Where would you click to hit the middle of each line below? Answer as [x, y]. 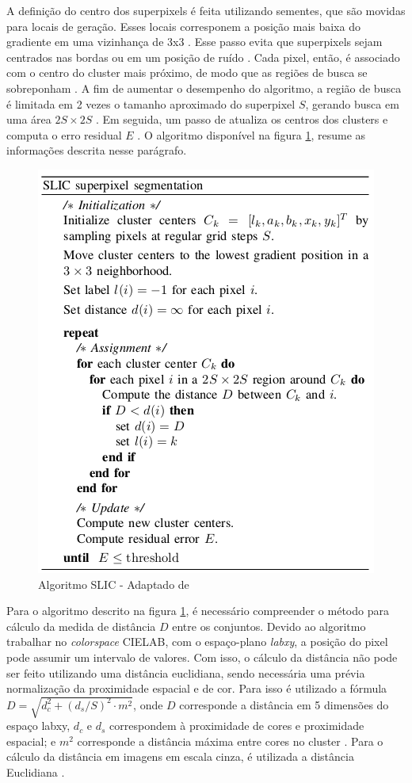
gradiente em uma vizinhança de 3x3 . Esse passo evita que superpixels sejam [195, 42]
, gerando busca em [352, 103]
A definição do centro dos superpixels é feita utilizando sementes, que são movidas [206, 10]
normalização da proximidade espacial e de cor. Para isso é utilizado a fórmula [197, 688]
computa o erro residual [64, 134]
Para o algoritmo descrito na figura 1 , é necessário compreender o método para [198, 611]
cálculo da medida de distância [81, 626]
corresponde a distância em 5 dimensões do [284, 704]
